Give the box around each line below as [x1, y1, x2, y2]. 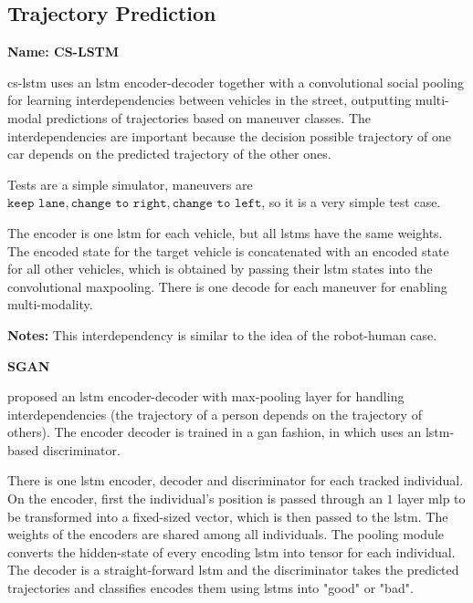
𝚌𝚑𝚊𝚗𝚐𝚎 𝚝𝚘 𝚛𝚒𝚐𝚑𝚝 [70, 197, 167, 211]
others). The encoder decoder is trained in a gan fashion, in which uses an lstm [7, 422, 450, 442]
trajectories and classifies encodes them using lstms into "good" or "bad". [7, 578, 414, 598]
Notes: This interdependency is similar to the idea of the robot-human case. [7, 325, 437, 344]
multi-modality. [7, 295, 93, 314]
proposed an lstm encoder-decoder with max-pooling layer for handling [7, 387, 405, 406]
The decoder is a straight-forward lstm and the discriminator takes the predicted [7, 560, 459, 579]
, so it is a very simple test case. [261, 192, 441, 212]
